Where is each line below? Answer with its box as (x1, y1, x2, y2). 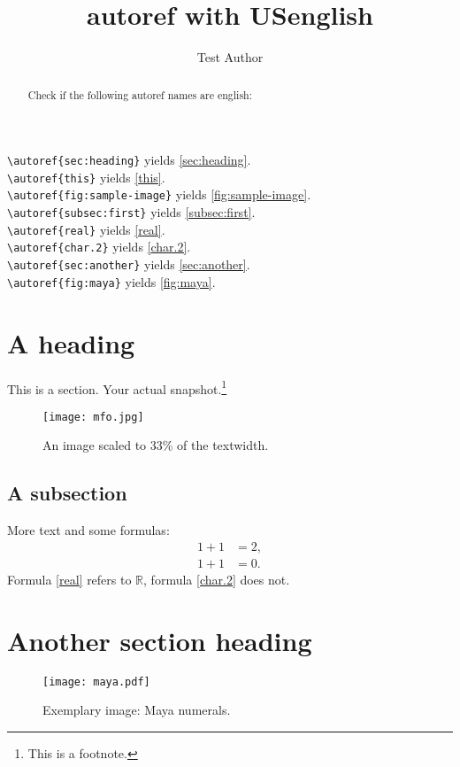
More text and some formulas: (7, 521, 170, 539)
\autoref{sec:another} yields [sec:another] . (7, 255, 250, 274)
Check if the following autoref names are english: (27, 87, 252, 102)
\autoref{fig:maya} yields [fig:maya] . (7, 272, 216, 291)
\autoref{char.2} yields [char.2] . (7, 237, 191, 256)
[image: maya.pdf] (42, 675, 150, 688)
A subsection (7, 479, 127, 507)
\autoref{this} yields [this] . (7, 167, 165, 186)
